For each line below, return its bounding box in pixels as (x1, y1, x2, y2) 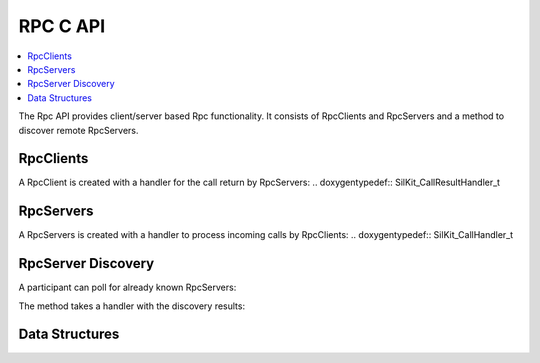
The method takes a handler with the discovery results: (18, 300, 245, 312)
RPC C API (18, 15, 106, 37)
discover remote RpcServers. (18, 124, 139, 136)
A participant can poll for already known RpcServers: (18, 281, 237, 294)
